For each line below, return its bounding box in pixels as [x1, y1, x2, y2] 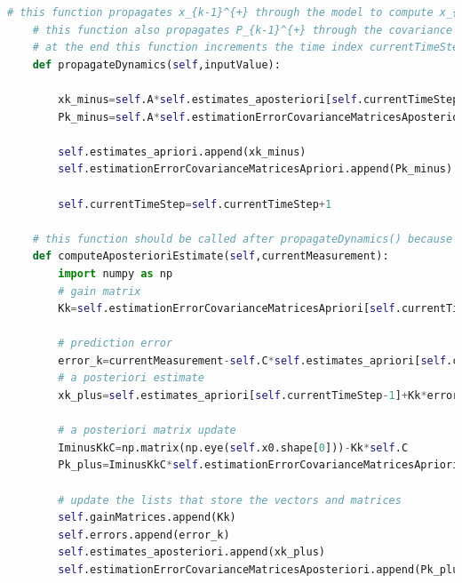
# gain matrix [58, 284, 141, 298]
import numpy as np [58, 267, 173, 280]
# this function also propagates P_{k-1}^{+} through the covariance [32, 23, 453, 36]
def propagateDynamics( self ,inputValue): [32, 58, 281, 71]
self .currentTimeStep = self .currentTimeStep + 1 [58, 197, 332, 211]
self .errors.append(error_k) [58, 528, 230, 541]
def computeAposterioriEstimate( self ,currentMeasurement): [32, 250, 389, 263]
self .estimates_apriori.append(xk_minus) [58, 145, 307, 158]
